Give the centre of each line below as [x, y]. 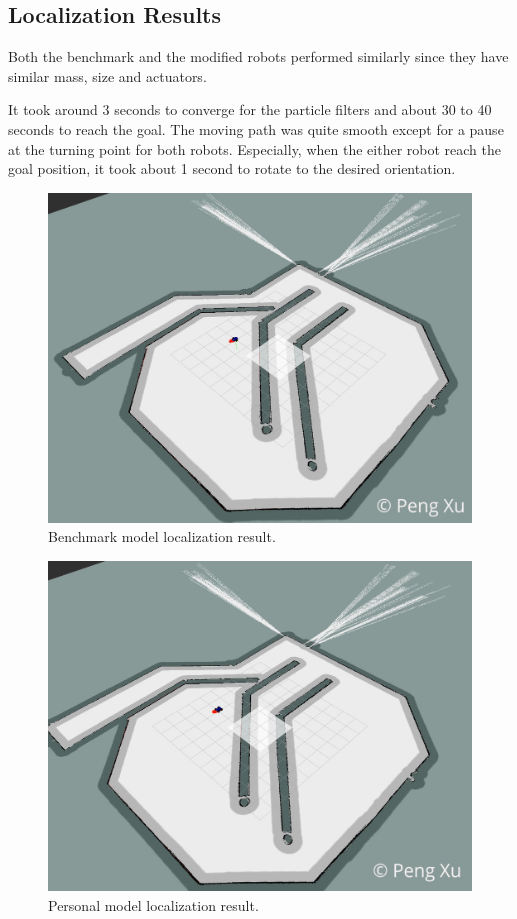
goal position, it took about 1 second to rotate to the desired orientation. [232, 168]
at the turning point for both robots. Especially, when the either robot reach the [254, 148]
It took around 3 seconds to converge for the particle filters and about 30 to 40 [250, 109]
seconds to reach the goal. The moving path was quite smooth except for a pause [256, 128]
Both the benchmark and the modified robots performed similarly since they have [258, 56]
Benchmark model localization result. [162, 536]
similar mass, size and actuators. [107, 75]
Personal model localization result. [153, 904]
